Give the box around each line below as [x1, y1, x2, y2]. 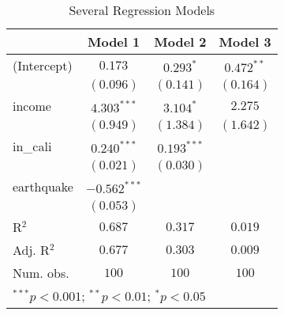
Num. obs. [13, 264, 69, 282]
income [13, 97, 51, 115]
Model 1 [87, 32, 140, 51]
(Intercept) [13, 56, 73, 74]
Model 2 [154, 32, 207, 51]
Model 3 [219, 32, 271, 51]
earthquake [13, 177, 73, 195]
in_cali [13, 137, 52, 155]
